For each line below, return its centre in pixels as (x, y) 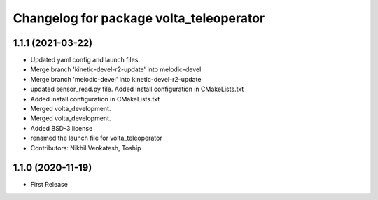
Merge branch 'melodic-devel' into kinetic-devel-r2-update (116, 79)
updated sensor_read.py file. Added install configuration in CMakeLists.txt (137, 89)
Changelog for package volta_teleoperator (139, 18)
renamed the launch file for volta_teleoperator (96, 138)
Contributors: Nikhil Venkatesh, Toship (86, 148)
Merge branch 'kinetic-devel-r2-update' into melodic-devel (116, 69)
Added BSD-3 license (62, 128)
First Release (49, 185)
